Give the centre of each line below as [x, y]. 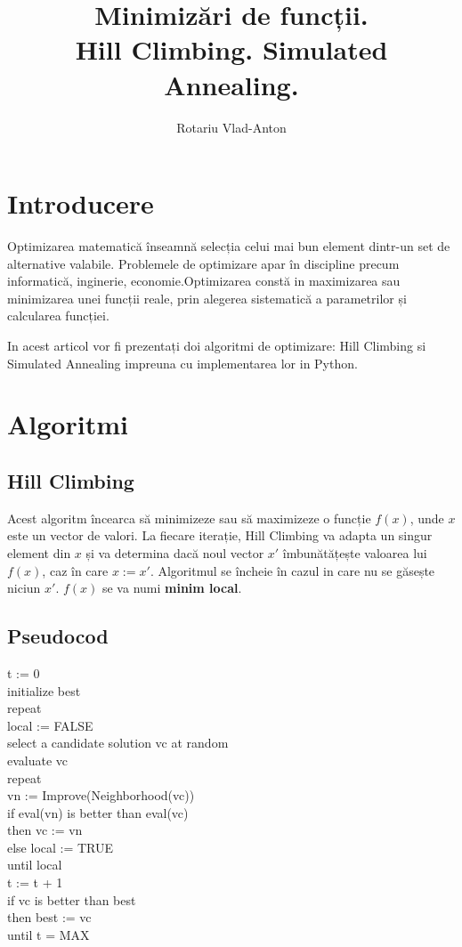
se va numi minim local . [172, 588]
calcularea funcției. [58, 316]
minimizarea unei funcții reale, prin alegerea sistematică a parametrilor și [207, 298]
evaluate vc [38, 760]
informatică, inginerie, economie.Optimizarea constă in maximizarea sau [204, 281]
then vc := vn [45, 830]
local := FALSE [50, 725]
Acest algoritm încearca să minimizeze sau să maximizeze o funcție [189, 518]
